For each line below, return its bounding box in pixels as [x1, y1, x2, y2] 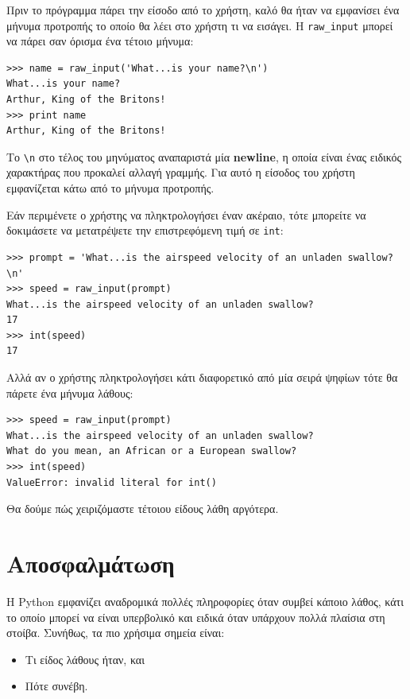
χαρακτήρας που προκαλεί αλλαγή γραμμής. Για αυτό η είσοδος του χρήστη [6, 164, 355, 181]
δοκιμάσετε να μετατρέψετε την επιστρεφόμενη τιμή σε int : [6, 222, 284, 239]
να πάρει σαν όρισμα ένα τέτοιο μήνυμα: [6, 33, 194, 49]
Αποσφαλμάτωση [6, 547, 175, 579]
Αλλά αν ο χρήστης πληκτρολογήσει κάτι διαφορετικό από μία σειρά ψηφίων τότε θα [6, 369, 398, 386]
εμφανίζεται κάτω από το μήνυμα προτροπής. [6, 180, 215, 196]
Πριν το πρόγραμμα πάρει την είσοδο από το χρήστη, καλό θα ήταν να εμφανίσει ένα [6, 2, 400, 17]
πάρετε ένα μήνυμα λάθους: [6, 384, 133, 401]
